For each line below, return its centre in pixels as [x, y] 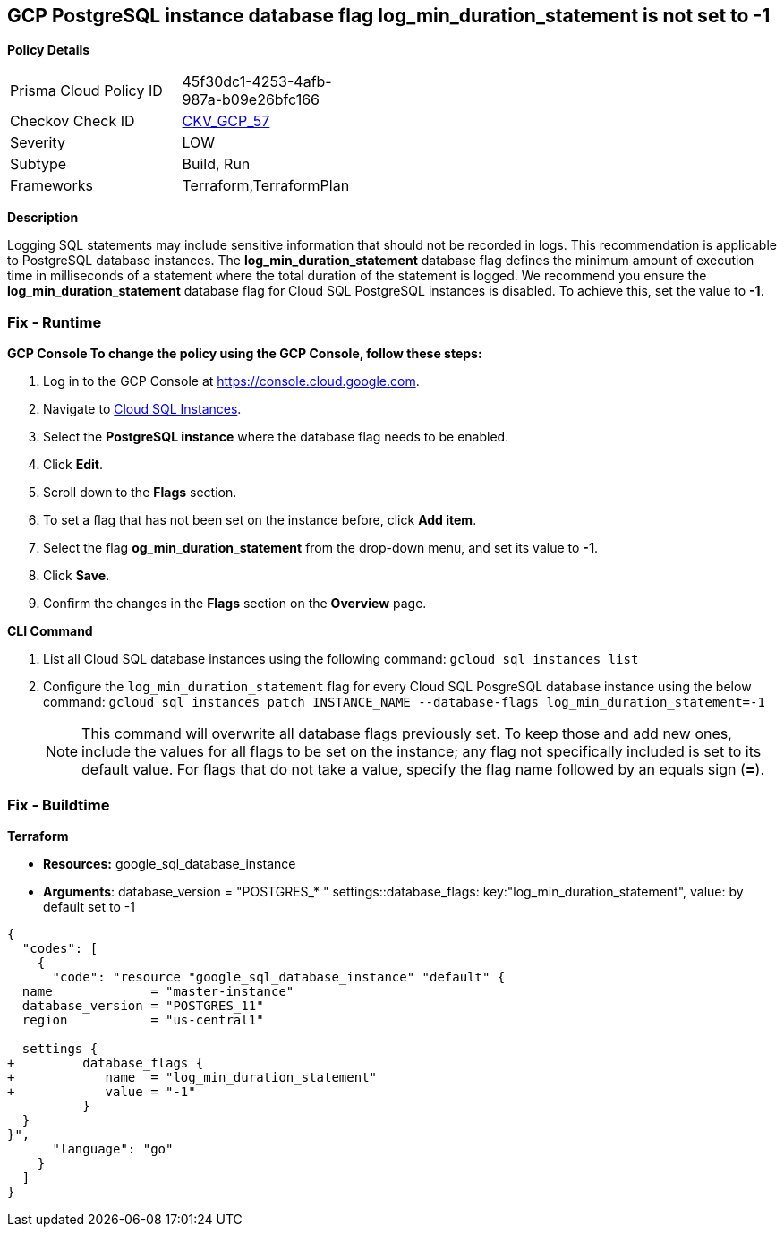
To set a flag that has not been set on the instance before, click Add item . [260, 520]
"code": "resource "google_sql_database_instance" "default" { [279, 977]
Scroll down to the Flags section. [140, 493]
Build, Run [216, 164]
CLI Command [50, 631]
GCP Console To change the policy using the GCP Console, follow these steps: [245, 354]
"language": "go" [113, 1148]
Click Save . [77, 576]
